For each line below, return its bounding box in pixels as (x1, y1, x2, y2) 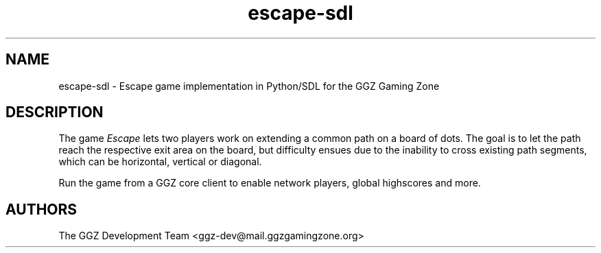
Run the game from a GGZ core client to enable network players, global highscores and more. (58, 177, 481, 189)
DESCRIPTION (5, 104, 104, 121)
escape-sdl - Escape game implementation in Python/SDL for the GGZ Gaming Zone (58, 80, 440, 92)
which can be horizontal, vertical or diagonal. (58, 156, 262, 168)
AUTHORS (5, 200, 78, 218)
